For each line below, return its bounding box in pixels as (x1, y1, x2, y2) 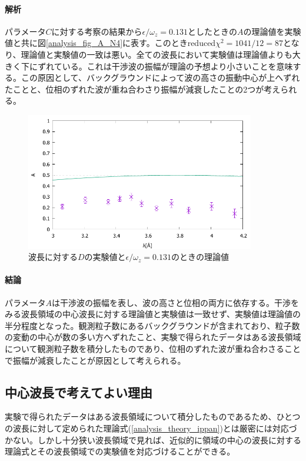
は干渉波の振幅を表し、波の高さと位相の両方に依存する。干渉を (52, 296, 300, 308)
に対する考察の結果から (51, 25, 142, 37)
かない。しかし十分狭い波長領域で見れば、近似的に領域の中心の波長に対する (5, 433, 301, 446)
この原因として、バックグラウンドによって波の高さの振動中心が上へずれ (21, 71, 300, 84)
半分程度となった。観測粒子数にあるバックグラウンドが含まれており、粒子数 (5, 319, 300, 331)
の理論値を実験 (243, 25, 301, 37)
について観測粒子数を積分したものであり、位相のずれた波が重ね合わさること (5, 343, 301, 355)
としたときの (187, 25, 237, 37)
